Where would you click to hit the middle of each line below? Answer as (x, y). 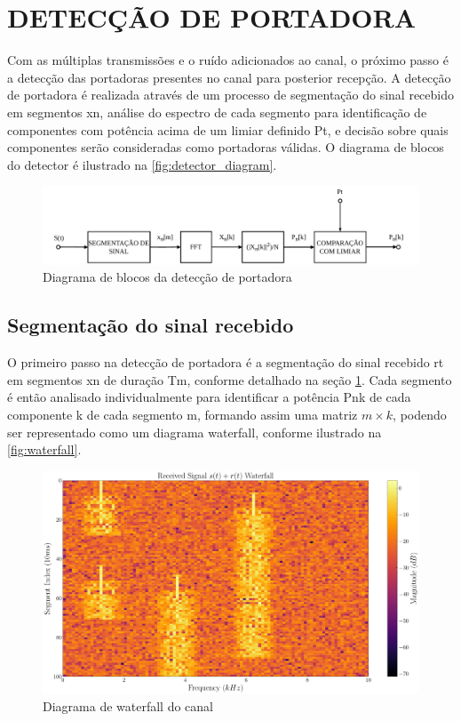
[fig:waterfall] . (44, 449)
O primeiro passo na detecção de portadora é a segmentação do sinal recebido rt (226, 362)
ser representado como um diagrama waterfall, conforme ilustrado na (195, 432)
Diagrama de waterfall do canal (128, 705)
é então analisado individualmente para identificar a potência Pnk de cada (209, 397)
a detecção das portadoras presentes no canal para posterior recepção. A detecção (229, 77)
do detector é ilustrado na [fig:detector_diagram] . (142, 164)
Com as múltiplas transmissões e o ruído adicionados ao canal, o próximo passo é (228, 60)
